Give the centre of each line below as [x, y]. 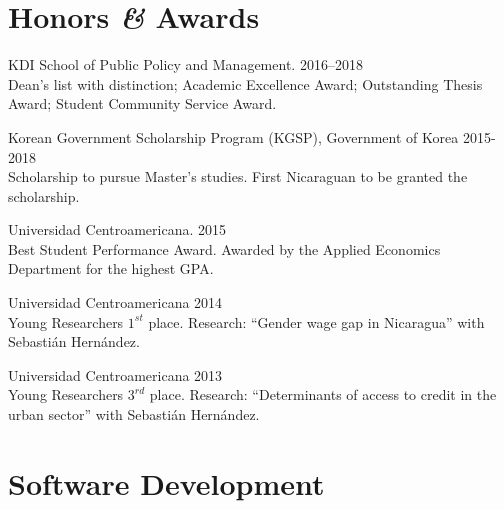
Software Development [166, 482]
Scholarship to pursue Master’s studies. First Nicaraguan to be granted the [238, 176]
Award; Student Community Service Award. [142, 103]
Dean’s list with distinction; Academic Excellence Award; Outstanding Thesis [245, 83]
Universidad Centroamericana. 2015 [117, 229]
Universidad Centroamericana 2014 [115, 302]
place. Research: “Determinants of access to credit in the [323, 394]
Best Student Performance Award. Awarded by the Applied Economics [224, 248]
